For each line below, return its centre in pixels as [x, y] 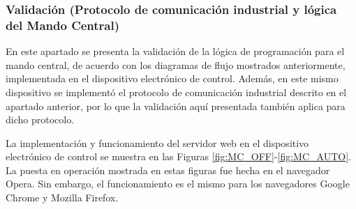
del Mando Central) [63, 25]
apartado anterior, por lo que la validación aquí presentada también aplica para [176, 106]
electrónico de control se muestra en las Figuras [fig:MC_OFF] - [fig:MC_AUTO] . [178, 156]
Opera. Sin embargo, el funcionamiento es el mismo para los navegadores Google [178, 184]
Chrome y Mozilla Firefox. [62, 198]
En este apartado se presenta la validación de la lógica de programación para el [175, 51]
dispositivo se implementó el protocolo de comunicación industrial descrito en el [176, 92]
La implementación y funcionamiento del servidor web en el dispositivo [157, 142]
